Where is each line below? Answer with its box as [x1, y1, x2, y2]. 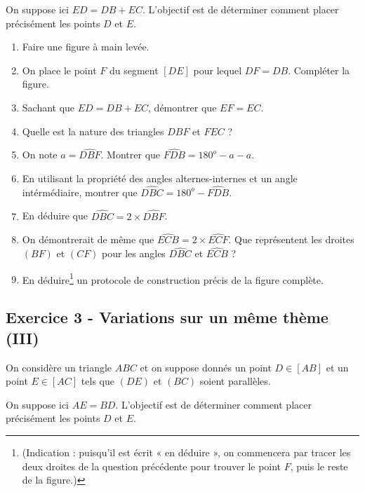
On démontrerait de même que [22, 232, 154, 247]
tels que [81, 374, 114, 388]
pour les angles [102, 246, 166, 261]
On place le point [22, 62, 97, 77]
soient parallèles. [199, 374, 271, 388]
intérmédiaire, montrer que [22, 184, 138, 199]
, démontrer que [148, 100, 217, 114]
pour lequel [193, 62, 242, 77]
